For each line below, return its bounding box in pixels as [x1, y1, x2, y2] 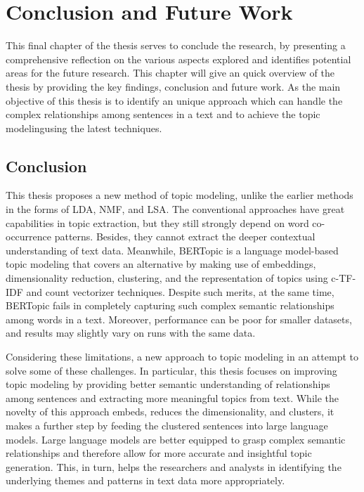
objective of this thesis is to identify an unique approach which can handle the [6, 93, 343, 108]
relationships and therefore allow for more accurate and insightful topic [6, 446, 312, 460]
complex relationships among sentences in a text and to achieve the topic [6, 107, 320, 122]
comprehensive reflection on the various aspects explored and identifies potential [6, 51, 351, 66]
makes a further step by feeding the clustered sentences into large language [6, 417, 328, 432]
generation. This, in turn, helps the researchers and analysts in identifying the [6, 459, 342, 474]
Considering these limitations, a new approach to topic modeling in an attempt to [6, 349, 358, 364]
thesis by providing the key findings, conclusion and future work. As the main [6, 79, 341, 93]
